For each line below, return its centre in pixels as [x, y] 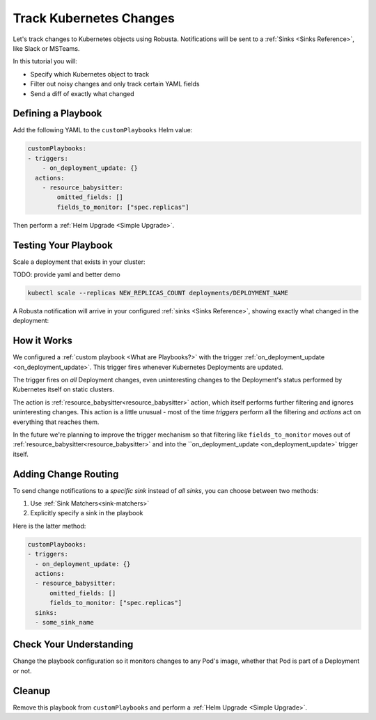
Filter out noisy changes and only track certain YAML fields [115, 84]
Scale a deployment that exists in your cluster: [79, 262]
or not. [22, 671]
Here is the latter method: [49, 526]
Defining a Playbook [57, 114]
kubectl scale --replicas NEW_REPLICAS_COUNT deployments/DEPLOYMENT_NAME [158, 293]
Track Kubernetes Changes [94, 18]
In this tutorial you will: [45, 61]
